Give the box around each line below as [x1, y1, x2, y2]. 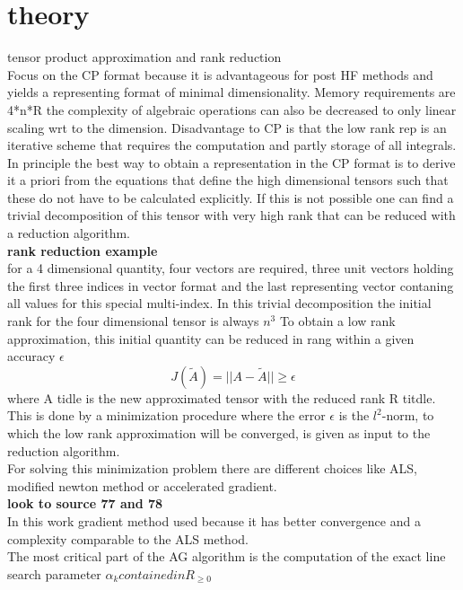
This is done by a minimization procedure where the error [7, 406, 326, 425]
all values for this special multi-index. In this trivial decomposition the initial [7, 294, 432, 313]
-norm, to [381, 406, 434, 425]
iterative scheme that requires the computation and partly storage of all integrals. [7, 136, 457, 154]
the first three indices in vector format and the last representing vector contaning [7, 276, 454, 295]
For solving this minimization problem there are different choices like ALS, [7, 459, 417, 478]
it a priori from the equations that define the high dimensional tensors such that [7, 171, 449, 189]
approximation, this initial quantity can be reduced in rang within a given [7, 329, 415, 348]
